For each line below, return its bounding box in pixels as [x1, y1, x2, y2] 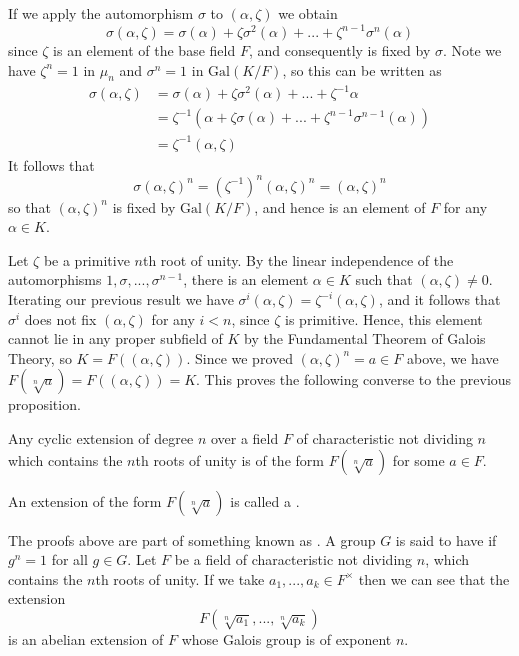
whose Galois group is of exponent [181, 628, 392, 649]
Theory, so [8, 347, 72, 368]
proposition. [8, 394, 81, 415]
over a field [210, 428, 279, 449]
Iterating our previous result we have [8, 289, 234, 310]
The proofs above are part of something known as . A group [8, 529, 376, 550]
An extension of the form [8, 490, 162, 511]
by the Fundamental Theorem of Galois [244, 328, 486, 349]
